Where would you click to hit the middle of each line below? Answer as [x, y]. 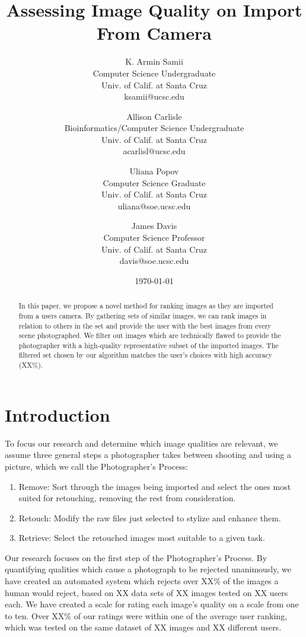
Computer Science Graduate [154, 182]
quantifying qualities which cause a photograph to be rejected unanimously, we [148, 569]
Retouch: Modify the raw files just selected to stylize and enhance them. [150, 517]
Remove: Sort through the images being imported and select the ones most [155, 486]
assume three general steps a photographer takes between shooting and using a [148, 455]
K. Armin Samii [154, 61]
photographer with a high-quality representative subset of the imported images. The [149, 345]
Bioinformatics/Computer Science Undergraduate [154, 128]
